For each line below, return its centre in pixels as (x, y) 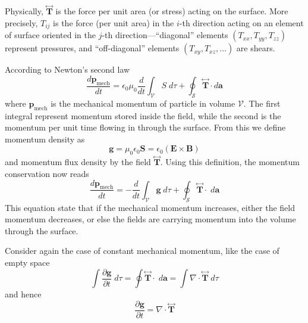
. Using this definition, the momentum (230, 162)
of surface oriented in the (50, 35)
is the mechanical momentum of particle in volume (143, 103)
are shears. (256, 48)
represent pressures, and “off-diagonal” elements (92, 48)
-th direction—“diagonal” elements (165, 35)
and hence (23, 294)
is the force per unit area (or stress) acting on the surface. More (172, 11)
